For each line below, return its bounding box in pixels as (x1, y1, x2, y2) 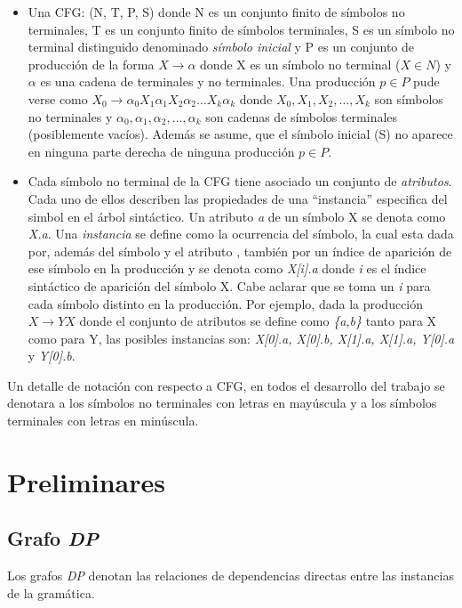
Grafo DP (7, 524, 100, 552)
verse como (28, 89, 88, 108)
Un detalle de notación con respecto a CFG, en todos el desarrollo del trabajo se (7, 376, 445, 394)
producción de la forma (28, 54, 155, 73)
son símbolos (374, 89, 443, 108)
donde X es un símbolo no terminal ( (200, 54, 401, 73)
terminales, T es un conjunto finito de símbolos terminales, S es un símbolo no (28, 20, 455, 38)
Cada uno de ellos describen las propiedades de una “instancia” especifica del (28, 189, 448, 207)
